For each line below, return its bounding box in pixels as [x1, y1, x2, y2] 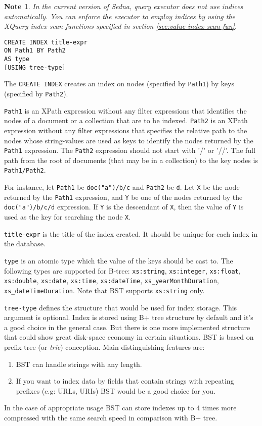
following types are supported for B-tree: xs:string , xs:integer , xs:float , [4, 265, 241, 276]
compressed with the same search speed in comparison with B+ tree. [4, 412, 217, 423]
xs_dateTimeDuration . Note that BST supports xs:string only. [4, 285, 205, 295]
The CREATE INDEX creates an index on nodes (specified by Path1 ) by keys [4, 78, 234, 89]
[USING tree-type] [4, 64, 66, 71]
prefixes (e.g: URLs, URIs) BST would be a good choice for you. [16, 385, 216, 396]
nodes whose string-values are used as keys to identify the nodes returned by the [4, 135, 253, 145]
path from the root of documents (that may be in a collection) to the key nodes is [4, 154, 258, 165]
